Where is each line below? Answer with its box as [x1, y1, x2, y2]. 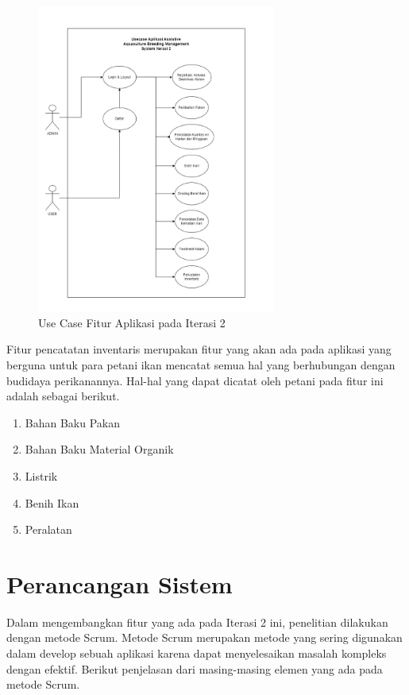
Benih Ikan [25, 494, 79, 511]
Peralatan [25, 521, 72, 538]
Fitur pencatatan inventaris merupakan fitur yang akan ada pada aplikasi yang [6, 341, 392, 357]
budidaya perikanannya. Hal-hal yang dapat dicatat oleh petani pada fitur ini [6, 372, 384, 388]
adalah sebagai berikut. [6, 388, 120, 404]
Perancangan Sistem [6, 567, 233, 600]
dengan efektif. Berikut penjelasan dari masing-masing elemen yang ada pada [6, 660, 383, 677]
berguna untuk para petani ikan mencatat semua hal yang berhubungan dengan [6, 357, 395, 373]
